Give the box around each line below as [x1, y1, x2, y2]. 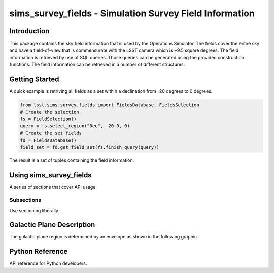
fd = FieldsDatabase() [20, 138, 77, 143]
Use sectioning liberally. [9, 207, 60, 213]
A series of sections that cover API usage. [9, 184, 97, 190]
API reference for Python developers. [9, 260, 87, 266]
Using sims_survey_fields [9, 170, 92, 180]
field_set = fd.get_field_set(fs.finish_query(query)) [20, 145, 159, 150]
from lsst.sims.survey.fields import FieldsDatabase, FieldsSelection [20, 102, 200, 108]
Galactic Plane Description [9, 221, 95, 229]
